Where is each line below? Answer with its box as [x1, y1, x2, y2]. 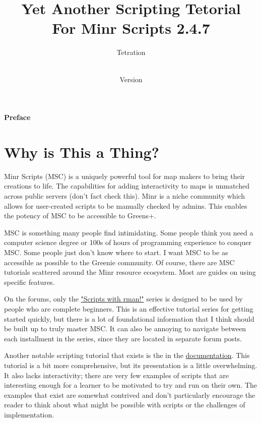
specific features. [4, 276, 55, 287]
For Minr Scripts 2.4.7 [52, 18, 210, 38]
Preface [4, 112, 31, 123]
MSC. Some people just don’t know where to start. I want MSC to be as [4, 247, 228, 257]
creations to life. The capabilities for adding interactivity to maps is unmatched [4, 180, 249, 191]
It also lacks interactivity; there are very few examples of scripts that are [4, 370, 229, 380]
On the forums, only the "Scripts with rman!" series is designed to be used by [4, 293, 243, 304]
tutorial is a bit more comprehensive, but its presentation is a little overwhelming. [4, 359, 257, 370]
